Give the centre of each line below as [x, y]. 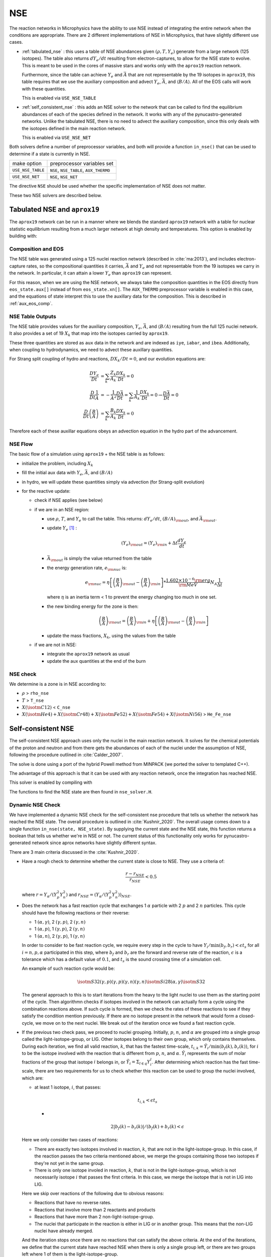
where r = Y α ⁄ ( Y [39, 895]
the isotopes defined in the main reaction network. [74, 128]
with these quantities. [44, 88]
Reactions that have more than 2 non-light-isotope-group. [94, 1217]
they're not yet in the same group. [70, 1163]
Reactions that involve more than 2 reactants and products [95, 1210]
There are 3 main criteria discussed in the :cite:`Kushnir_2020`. [74, 852]
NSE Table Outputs [33, 316]
